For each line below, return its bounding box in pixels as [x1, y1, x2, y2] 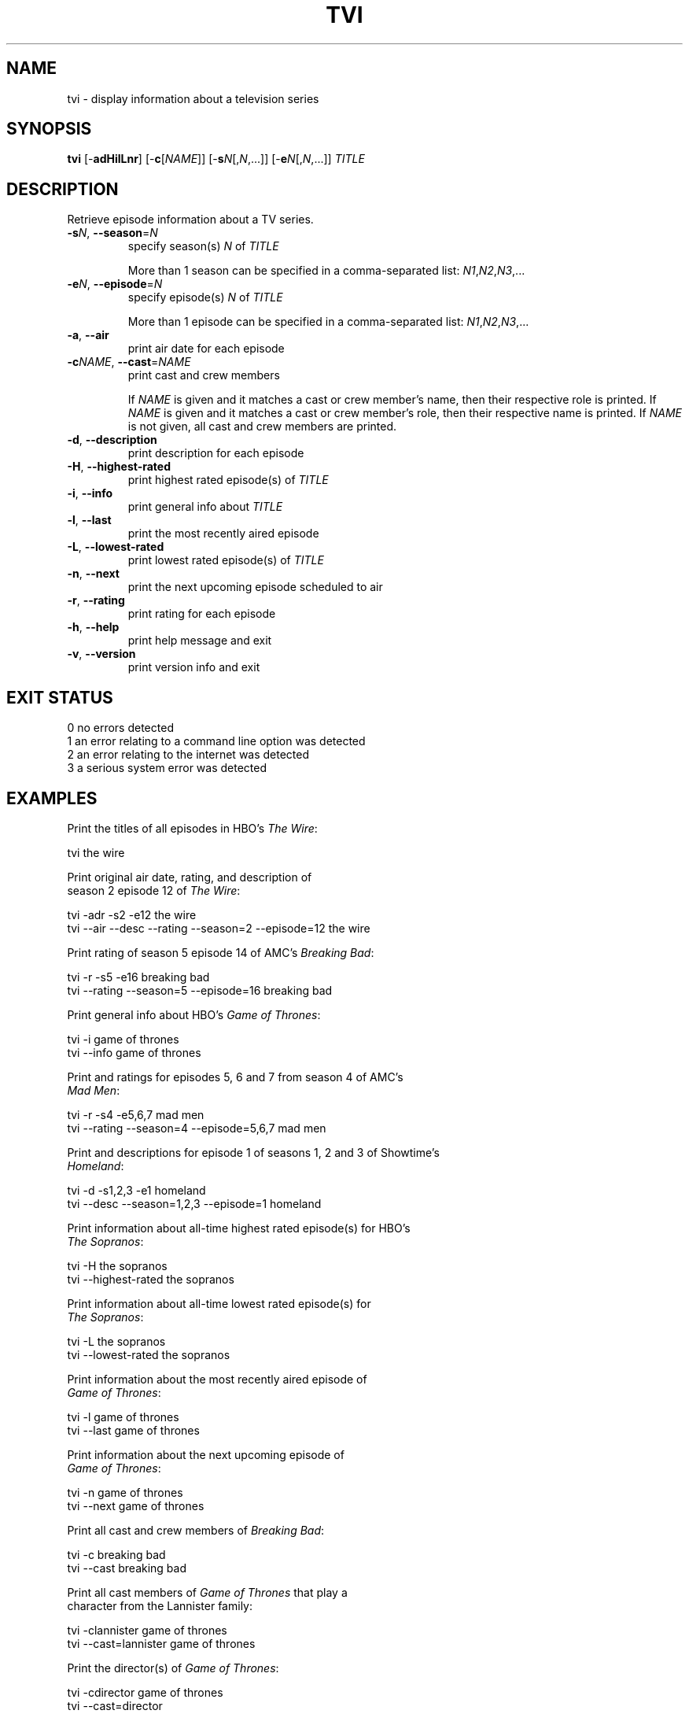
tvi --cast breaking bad [67, 1561, 187, 1575]
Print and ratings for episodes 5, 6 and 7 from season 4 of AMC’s [67, 1069, 403, 1084]
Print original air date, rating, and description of [67, 870, 312, 884]
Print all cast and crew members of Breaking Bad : [67, 1523, 325, 1537]
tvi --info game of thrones [67, 1045, 201, 1059]
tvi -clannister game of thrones [67, 1623, 227, 1637]
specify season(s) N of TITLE [127, 239, 279, 253]
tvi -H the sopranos [67, 1258, 168, 1273]
